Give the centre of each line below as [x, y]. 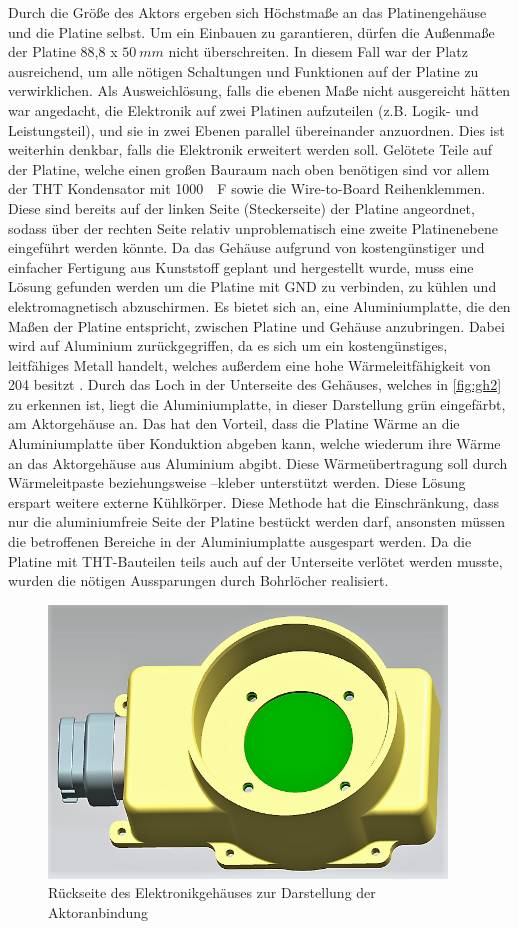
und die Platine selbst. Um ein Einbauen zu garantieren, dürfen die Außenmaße [251, 31]
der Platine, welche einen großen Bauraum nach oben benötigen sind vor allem [249, 168]
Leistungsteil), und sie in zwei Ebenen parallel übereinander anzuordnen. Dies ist [256, 129]
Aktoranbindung [98, 911]
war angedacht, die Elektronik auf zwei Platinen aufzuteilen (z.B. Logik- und [243, 109]
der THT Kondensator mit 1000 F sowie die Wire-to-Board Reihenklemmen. [247, 188]
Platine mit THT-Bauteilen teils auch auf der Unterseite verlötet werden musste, [255, 560]
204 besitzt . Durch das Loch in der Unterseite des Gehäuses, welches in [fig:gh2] [255, 384]
